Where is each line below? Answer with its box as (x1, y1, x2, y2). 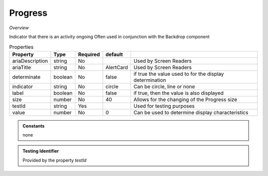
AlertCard (105, 64, 129, 71)
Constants (22, 123, 45, 129)
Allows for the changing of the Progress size (133, 96, 238, 103)
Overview (9, 25, 29, 31)
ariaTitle (12, 64, 31, 71)
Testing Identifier (22, 148, 59, 154)
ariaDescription (12, 57, 48, 64)
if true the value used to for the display (133, 70, 224, 77)
